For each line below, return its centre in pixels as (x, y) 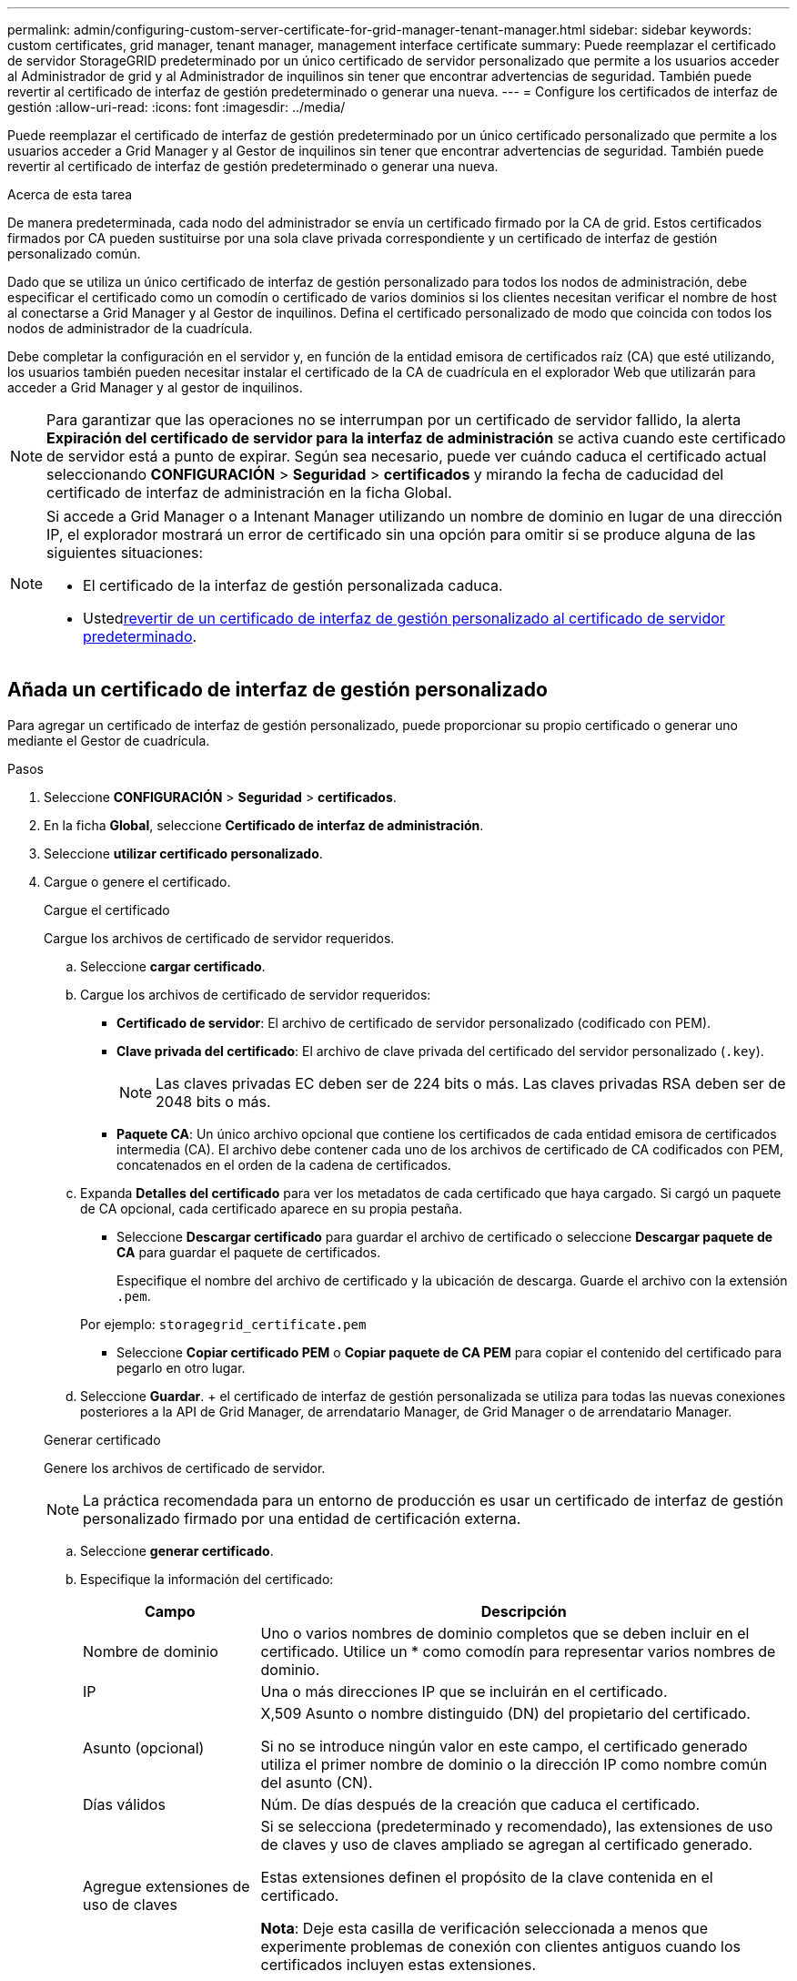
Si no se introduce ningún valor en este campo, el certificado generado (504, 1746)
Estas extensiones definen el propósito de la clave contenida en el (487, 1877)
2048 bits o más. (213, 1101)
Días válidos (124, 1804)
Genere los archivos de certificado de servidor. (185, 1468)
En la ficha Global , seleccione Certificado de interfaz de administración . (264, 825)
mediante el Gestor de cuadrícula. (109, 740)
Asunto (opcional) (144, 1747)
